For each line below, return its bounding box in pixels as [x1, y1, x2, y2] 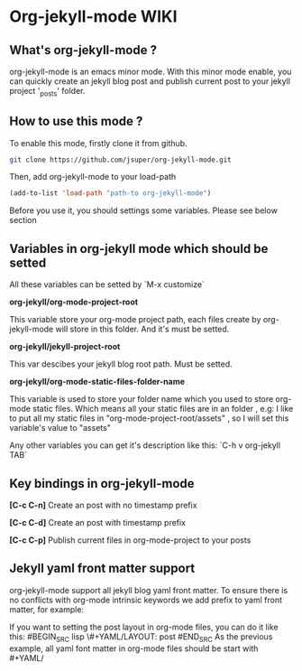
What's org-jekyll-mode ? [9, 42, 158, 58]
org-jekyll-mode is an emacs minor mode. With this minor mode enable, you [9, 66, 292, 77]
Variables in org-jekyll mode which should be [9, 241, 269, 256]
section [9, 215, 38, 226]
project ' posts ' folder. [9, 86, 86, 98]
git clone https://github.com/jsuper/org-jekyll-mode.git [9, 155, 232, 164]
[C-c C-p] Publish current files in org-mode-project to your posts [9, 535, 252, 545]
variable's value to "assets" [9, 423, 111, 433]
